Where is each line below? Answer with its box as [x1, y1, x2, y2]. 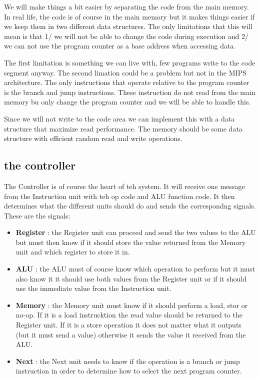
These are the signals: [4, 210, 70, 220]
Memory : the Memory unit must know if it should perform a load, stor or [15, 299, 248, 310]
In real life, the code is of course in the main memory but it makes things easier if [4, 11, 255, 21]
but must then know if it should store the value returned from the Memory [15, 236, 246, 247]
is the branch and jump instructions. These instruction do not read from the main [4, 86, 255, 97]
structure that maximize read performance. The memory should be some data [4, 123, 242, 133]
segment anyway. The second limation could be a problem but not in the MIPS [4, 67, 246, 77]
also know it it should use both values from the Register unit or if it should [15, 273, 247, 283]
